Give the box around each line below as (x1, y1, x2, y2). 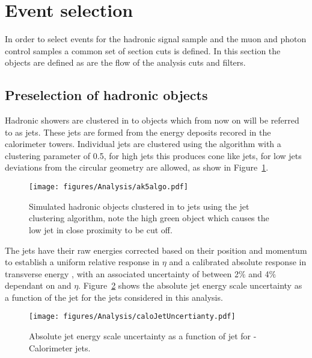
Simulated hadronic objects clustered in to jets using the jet (29, 199, 249, 212)
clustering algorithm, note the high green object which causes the (29, 212, 269, 224)
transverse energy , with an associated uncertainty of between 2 (5, 267, 239, 280)
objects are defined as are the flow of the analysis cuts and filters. (5, 56, 246, 69)
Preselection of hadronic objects (5, 86, 208, 104)
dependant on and (5, 279, 72, 292)
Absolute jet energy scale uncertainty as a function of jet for (29, 330, 251, 342)
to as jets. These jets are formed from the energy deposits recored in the (5, 125, 271, 138)
